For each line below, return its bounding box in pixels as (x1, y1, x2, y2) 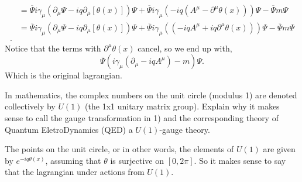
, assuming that (45, 154, 101, 166)
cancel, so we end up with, (138, 42, 232, 54)
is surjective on (110, 154, 164, 166)
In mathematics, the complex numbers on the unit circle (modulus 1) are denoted (5, 88, 297, 101)
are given (263, 143, 296, 155)
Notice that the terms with (5, 42, 101, 54)
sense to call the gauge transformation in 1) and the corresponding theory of (5, 112, 279, 124)
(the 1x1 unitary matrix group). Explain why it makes (85, 100, 280, 112)
